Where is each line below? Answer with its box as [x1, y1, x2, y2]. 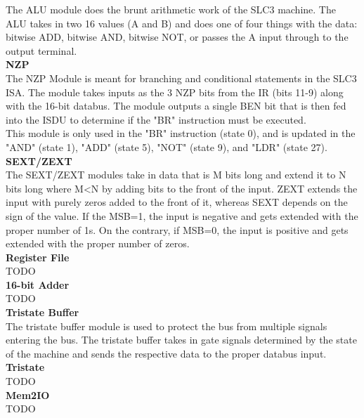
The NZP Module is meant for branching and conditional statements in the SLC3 [6, 70, 357, 85]
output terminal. [6, 43, 77, 58]
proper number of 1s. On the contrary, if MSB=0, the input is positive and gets [6, 222, 349, 237]
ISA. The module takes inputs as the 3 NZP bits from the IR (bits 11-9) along [6, 84, 344, 99]
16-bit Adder [6, 277, 70, 292]
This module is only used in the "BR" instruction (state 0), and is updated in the [6, 126, 356, 141]
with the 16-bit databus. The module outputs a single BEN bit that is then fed [6, 98, 346, 113]
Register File [6, 249, 70, 264]
